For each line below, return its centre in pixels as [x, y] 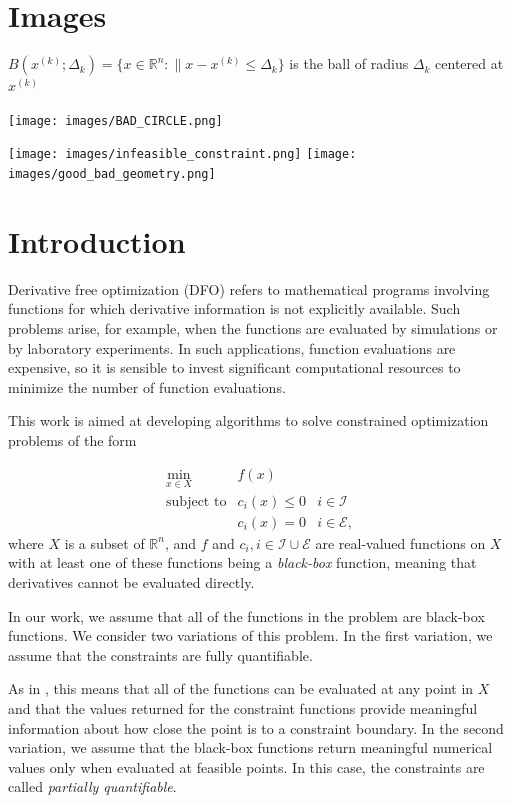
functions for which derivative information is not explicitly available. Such [234, 308]
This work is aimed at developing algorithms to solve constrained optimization [248, 420]
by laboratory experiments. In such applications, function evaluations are [232, 347]
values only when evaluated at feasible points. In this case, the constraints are [246, 766]
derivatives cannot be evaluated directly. [131, 582]
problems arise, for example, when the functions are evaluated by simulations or [253, 328]
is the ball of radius [349, 63]
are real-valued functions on [400, 542]
